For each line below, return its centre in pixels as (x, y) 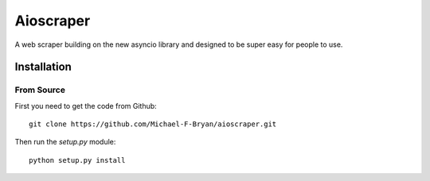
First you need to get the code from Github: (86, 106)
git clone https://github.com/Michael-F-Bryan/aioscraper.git (153, 124)
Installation (43, 67)
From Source (40, 90)
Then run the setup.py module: (65, 142)
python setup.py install (77, 160)
